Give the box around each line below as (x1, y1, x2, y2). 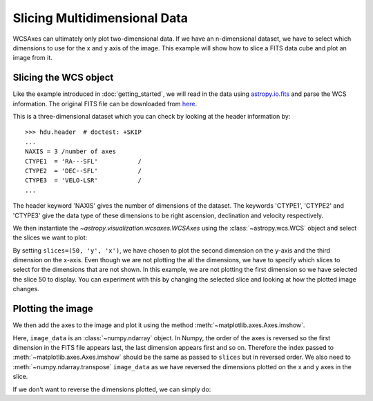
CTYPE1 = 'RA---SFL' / (25, 157, 142, 165)
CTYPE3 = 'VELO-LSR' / (25, 177, 142, 184)
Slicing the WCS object (12, 72, 114, 84)
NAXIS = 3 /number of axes (25, 148, 117, 155)
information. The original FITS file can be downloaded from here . (12, 99, 197, 108)
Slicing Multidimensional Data (12, 10, 189, 26)
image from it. (12, 54, 53, 62)
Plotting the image (12, 303, 93, 315)
